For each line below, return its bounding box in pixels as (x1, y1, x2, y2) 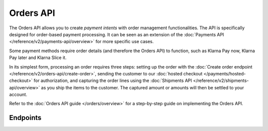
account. (9, 92, 27, 98)
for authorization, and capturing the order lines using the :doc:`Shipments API (33, 77, 192, 84)
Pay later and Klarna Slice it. (9, 55, 67, 61)
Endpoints (9, 114, 42, 122)
